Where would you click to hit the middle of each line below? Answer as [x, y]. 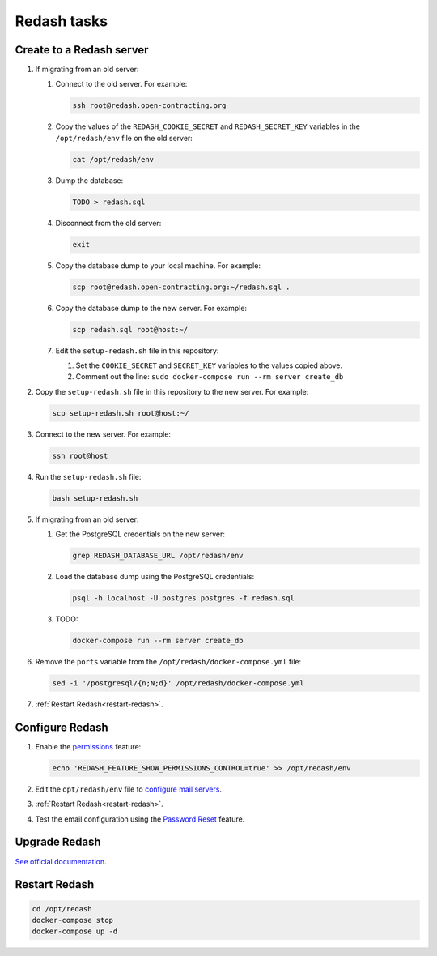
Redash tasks [62, 21]
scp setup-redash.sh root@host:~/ [121, 413]
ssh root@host [80, 455]
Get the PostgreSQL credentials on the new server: [140, 534]
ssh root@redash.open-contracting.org [149, 106]
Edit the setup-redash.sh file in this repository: [137, 350]
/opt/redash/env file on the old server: [124, 138]
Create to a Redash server [82, 50]
